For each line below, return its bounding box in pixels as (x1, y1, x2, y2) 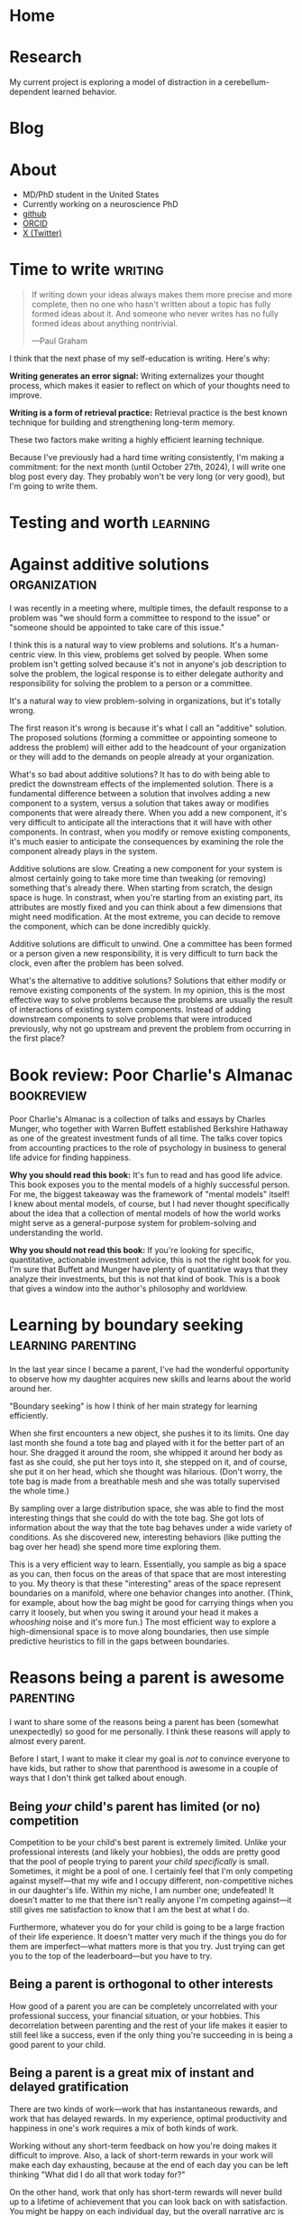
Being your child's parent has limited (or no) (9, 1798, 261, 1814)
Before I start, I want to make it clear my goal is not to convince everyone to (9, 1753, 290, 1764)
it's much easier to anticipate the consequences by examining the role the (9, 836, 284, 847)
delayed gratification (9, 2079, 129, 2095)
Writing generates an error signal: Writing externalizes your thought (9, 371, 264, 382)
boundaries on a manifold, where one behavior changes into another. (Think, (9, 1588, 294, 1598)
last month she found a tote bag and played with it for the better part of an (9, 1438, 285, 1448)
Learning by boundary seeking (9, 1315, 243, 1335)
